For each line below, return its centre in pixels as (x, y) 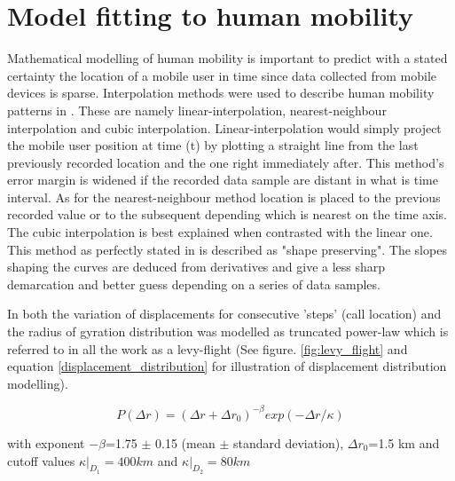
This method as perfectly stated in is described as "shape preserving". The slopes (227, 249)
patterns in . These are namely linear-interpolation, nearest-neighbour (197, 110)
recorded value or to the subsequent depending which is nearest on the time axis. (227, 214)
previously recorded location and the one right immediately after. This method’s (226, 162)
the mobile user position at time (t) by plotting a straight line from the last (213, 145)
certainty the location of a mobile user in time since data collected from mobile (222, 75)
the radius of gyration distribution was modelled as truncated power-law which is (228, 331)
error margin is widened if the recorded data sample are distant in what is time (223, 180)
